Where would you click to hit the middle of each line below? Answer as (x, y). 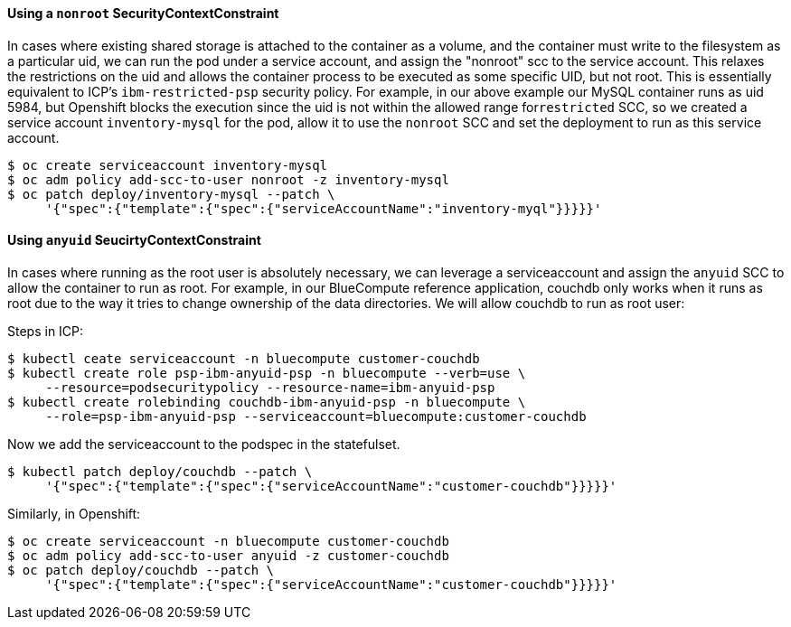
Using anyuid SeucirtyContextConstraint (134, 240)
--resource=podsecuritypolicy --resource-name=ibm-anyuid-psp (270, 387)
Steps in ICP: (46, 331)
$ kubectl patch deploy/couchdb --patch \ (160, 471)
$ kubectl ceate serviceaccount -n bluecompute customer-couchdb (244, 358)
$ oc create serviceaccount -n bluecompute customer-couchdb (228, 541)
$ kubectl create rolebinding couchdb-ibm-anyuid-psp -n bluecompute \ (267, 402)
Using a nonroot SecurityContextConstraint (143, 13)
